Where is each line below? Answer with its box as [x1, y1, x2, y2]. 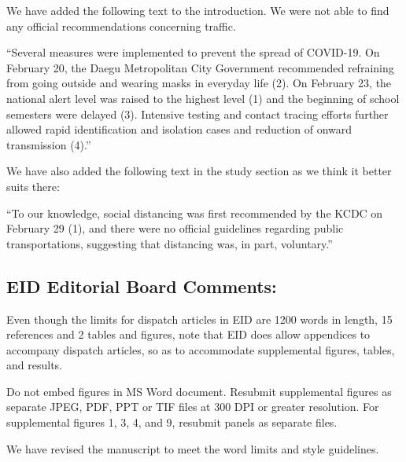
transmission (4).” [6, 136, 91, 152]
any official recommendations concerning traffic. [6, 17, 236, 34]
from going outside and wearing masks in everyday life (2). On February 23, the [6, 75, 392, 91]
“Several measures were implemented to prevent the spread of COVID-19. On [6, 44, 380, 60]
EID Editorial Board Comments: [6, 273, 277, 298]
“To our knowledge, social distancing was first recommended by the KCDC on [6, 204, 383, 221]
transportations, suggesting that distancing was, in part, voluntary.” [6, 235, 333, 251]
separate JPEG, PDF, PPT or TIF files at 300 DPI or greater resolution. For [6, 398, 379, 415]
